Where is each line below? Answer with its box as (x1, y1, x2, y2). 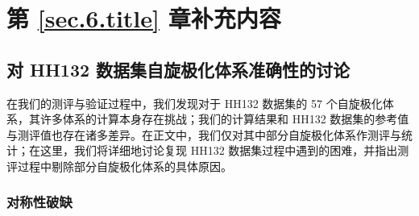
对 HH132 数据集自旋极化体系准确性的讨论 (6, 56, 351, 81)
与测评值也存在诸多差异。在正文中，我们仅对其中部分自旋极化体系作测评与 (6, 126, 401, 143)
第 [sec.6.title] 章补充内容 (6, 2, 281, 35)
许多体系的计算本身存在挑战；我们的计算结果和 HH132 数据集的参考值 (39, 110, 409, 127)
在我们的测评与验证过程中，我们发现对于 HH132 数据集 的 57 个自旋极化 (6, 94, 383, 111)
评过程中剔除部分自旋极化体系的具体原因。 (6, 157, 232, 174)
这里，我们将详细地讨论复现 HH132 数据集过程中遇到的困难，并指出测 (39, 142, 409, 159)
